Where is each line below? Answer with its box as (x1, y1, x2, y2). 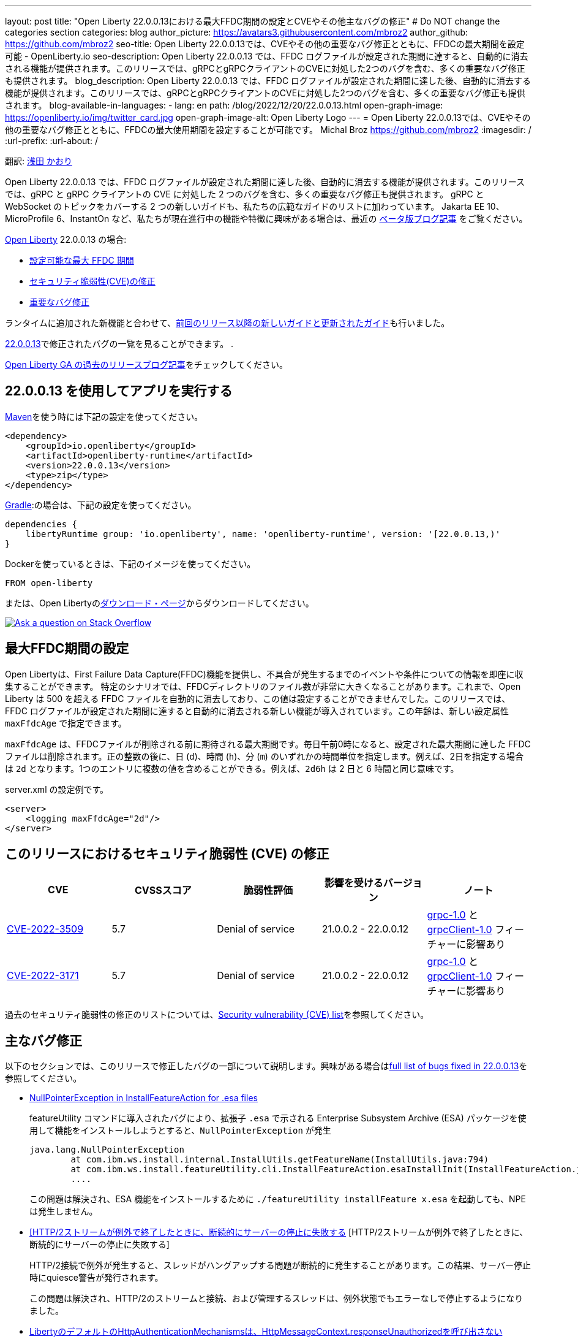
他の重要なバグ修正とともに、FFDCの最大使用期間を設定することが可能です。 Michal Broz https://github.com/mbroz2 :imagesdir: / (5, 124, 531, 135)
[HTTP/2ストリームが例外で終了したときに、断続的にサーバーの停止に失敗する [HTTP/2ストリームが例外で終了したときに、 (29, 1227, 528, 1238)
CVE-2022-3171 (7, 969, 79, 982)
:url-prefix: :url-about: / (5, 135, 98, 146)
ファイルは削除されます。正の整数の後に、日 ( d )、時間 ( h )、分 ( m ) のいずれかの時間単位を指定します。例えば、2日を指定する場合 (5, 750, 524, 761)
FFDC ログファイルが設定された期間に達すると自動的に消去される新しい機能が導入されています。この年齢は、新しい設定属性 (5, 705, 509, 716)
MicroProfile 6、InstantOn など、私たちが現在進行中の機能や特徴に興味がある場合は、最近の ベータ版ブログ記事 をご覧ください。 (5, 213, 528, 224)
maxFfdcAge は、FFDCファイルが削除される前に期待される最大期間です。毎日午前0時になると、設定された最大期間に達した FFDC (5, 738, 531, 749)
